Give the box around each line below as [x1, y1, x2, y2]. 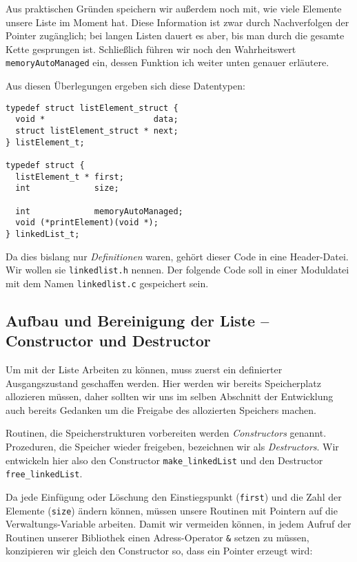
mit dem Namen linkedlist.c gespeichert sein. [6, 275, 209, 290]
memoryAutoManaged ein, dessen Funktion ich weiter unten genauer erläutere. [6, 55, 329, 70]
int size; [15, 183, 119, 194]
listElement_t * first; [15, 171, 124, 182]
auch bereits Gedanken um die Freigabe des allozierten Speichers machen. [6, 402, 316, 417]
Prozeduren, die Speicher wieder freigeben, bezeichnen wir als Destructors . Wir [6, 439, 339, 453]
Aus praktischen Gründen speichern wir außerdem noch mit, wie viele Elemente [6, 1, 342, 15]
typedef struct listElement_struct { [6, 103, 178, 113]
